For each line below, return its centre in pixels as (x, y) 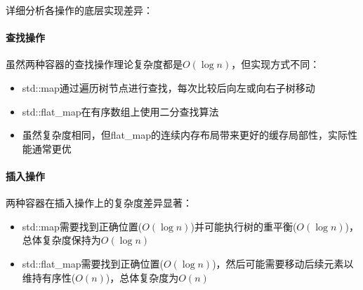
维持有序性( (49, 277)
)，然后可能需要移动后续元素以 (283, 263)
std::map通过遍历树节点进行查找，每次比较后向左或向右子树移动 (169, 87)
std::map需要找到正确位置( (82, 226)
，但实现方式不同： (276, 64)
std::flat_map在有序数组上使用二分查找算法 (120, 111)
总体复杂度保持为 (61, 240)
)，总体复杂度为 (142, 277)
